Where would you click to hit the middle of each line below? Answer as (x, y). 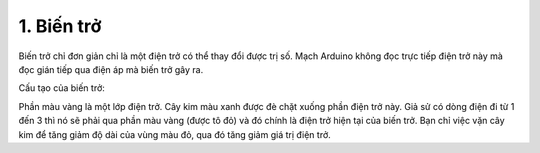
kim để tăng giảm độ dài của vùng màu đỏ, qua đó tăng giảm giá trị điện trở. (175, 134)
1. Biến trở (60, 26)
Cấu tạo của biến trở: (61, 88)
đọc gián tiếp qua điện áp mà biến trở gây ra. (111, 69)
